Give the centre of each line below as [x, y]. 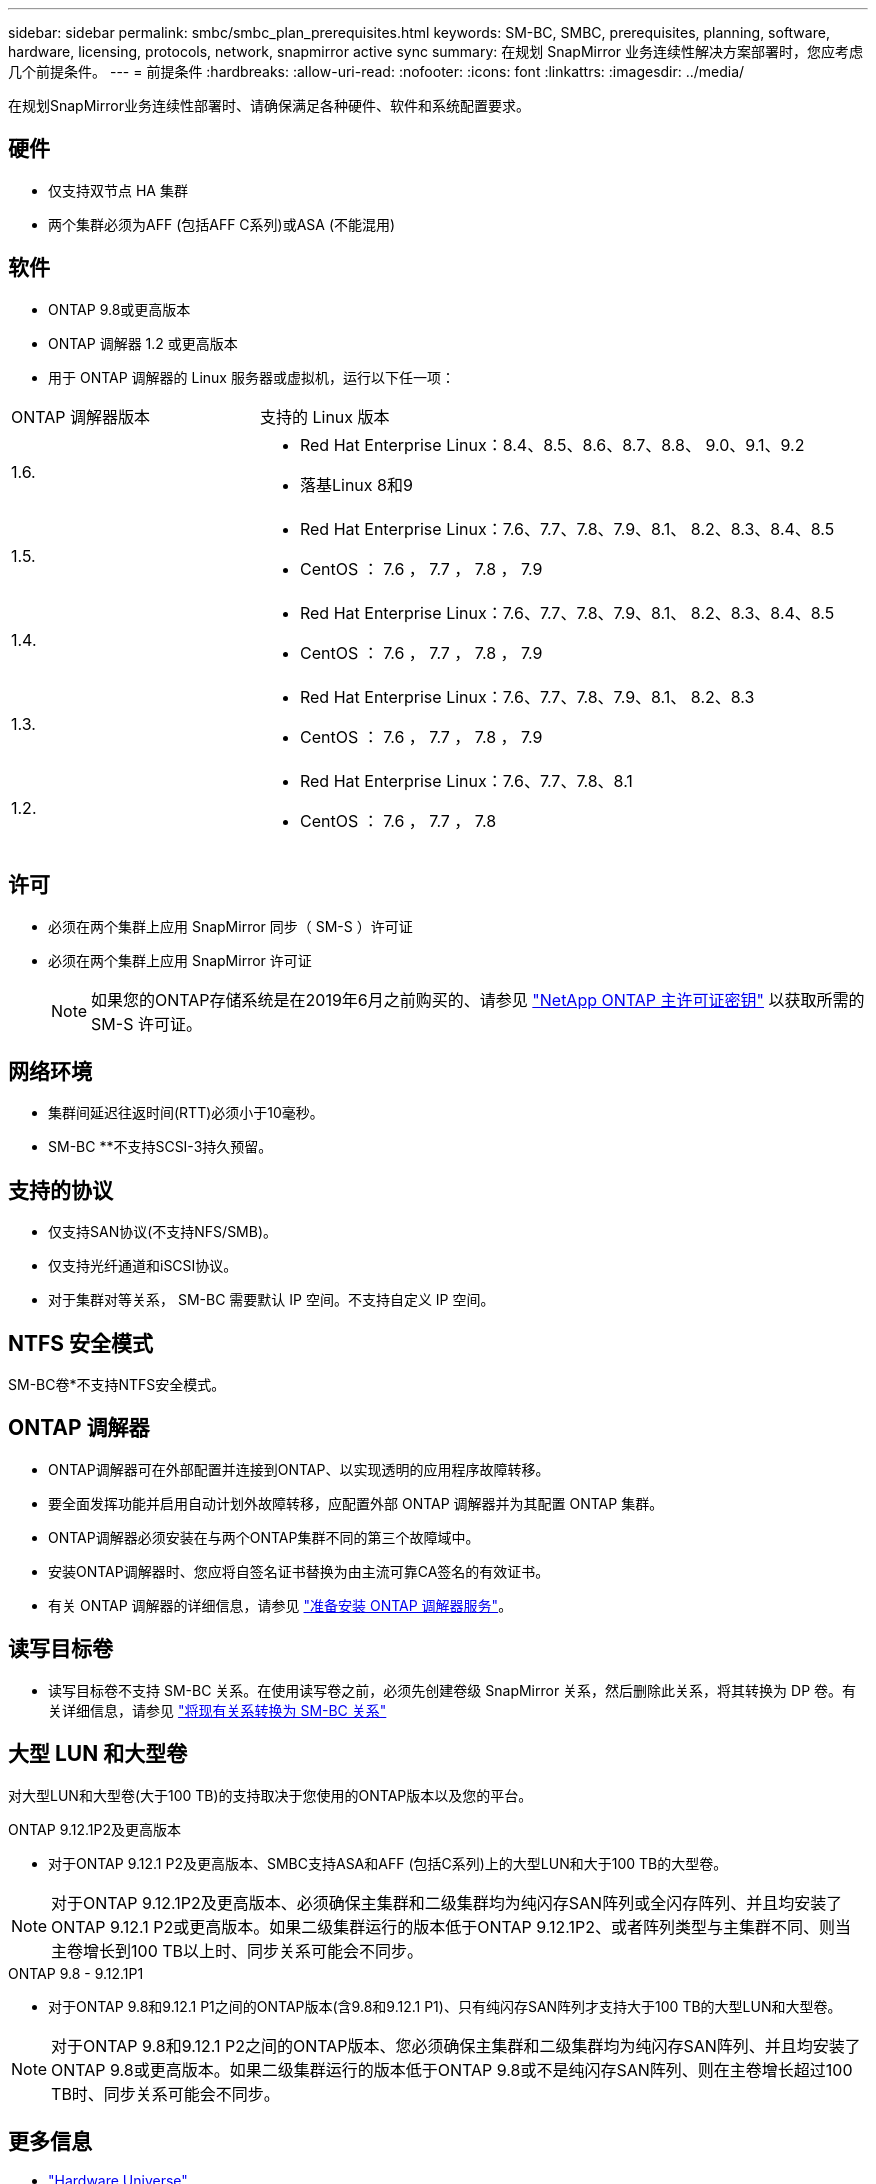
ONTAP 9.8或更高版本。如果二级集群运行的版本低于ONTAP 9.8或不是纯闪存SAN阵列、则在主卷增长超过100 [452, 2069]
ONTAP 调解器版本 [81, 416]
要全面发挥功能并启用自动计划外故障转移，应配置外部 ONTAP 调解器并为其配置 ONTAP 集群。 [356, 1503]
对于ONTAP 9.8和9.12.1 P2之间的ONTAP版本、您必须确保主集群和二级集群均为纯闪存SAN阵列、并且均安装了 [456, 2045]
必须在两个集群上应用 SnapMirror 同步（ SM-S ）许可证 [230, 926]
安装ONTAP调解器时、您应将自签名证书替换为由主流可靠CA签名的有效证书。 [299, 1571]
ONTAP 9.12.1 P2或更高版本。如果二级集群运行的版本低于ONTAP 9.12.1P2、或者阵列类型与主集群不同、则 [443, 1926]
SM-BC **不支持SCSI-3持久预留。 [160, 1147]
